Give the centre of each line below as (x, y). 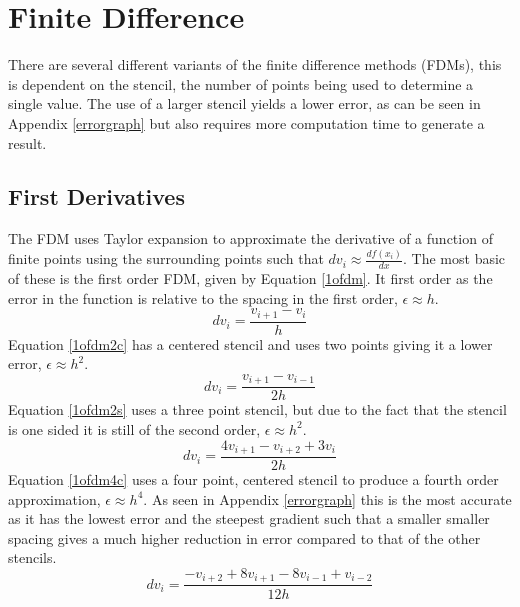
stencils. (32, 557)
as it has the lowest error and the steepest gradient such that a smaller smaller (249, 518)
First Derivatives (96, 196)
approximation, (54, 498)
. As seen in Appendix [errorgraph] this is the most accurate (327, 498)
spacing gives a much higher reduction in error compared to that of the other (244, 537)
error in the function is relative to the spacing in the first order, (203, 297)
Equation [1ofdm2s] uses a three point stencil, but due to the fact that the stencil (257, 409)
